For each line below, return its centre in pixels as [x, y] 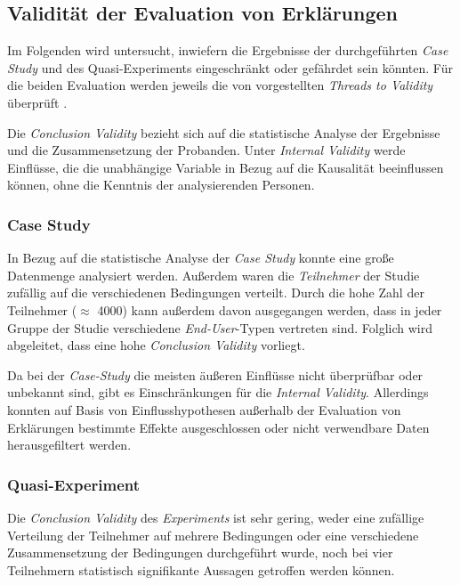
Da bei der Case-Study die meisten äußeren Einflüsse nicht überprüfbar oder [215, 374]
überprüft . [37, 102]
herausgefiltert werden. [69, 445]
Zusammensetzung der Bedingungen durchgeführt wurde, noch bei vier [200, 552]
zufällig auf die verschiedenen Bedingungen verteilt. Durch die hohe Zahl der [216, 292]
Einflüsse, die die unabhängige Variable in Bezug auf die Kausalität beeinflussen [226, 167]
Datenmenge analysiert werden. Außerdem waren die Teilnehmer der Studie [214, 275]
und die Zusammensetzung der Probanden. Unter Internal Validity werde [206, 150]
